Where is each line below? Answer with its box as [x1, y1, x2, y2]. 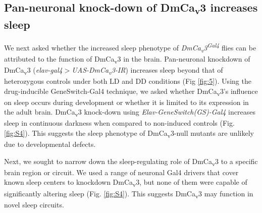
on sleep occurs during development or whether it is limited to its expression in [4, 96, 249, 107]
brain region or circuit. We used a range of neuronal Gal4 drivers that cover [4, 167, 239, 177]
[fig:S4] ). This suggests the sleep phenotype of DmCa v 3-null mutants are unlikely [4, 127, 254, 139]
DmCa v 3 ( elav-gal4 [4, 64, 63, 76]
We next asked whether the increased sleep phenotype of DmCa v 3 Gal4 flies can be [4, 40, 256, 54]
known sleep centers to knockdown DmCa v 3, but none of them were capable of [4, 177, 247, 189]
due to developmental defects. [4, 139, 96, 149]
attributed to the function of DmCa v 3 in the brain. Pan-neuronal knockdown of [4, 53, 250, 65]
